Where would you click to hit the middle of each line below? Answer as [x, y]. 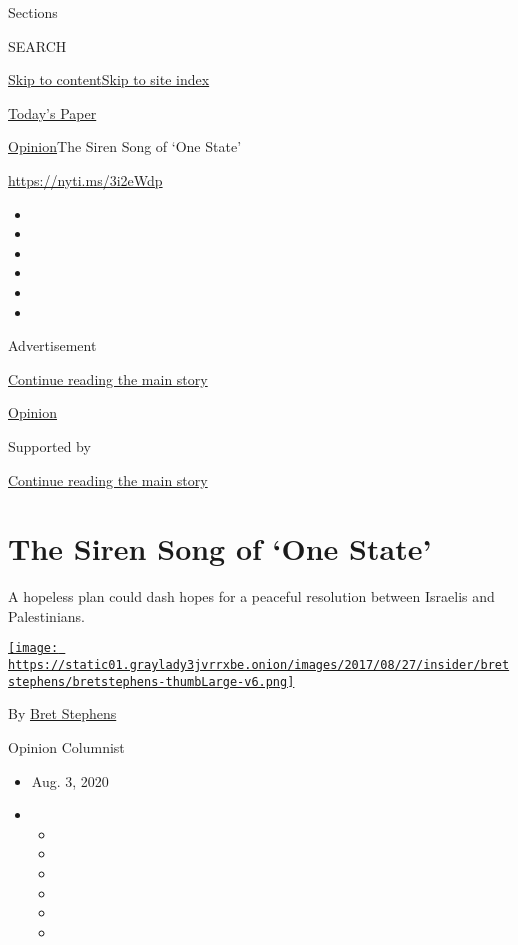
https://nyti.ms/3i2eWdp [85, 179]
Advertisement [52, 345]
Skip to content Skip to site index [109, 79]
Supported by [49, 445]
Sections [33, 12]
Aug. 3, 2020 [70, 780]
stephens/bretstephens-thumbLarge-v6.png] [151, 681]
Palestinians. [46, 615]
